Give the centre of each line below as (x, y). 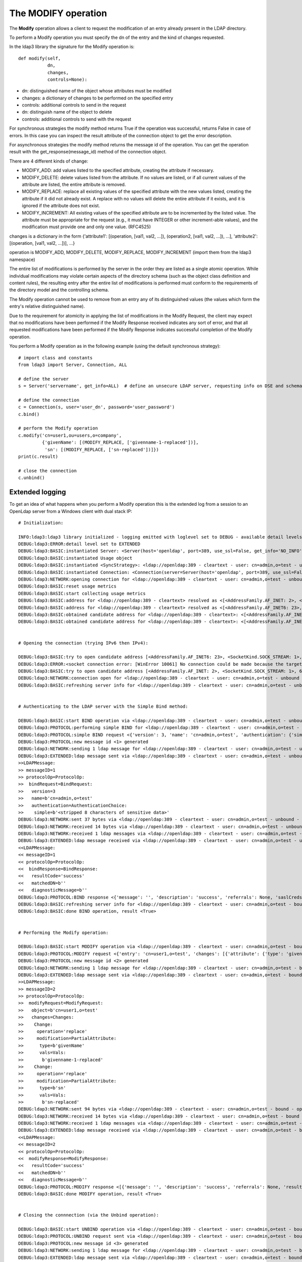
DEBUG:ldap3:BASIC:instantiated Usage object (75, 558)
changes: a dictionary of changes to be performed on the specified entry (98, 98)
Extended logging (38, 492)
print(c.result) (38, 457)
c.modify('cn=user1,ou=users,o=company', (70, 435)
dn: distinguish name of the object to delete (67, 112)
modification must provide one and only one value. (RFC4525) (86, 227)
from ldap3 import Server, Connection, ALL (73, 364)
